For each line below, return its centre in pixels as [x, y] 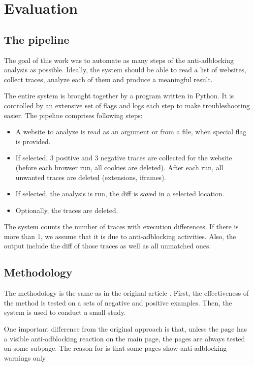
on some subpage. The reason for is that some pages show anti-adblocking [115, 348]
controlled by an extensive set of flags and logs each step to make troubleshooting [127, 105]
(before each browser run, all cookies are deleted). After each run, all [119, 167]
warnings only [25, 357]
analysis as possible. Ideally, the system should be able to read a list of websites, [125, 70]
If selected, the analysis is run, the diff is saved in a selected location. [120, 194]
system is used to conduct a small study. [65, 312]
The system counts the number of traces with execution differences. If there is [121, 227]
